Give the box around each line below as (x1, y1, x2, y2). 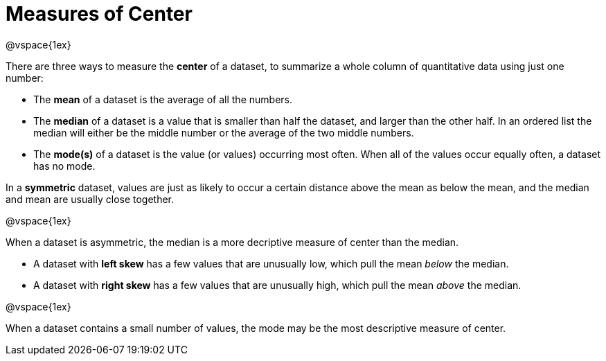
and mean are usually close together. (6, 193, 175, 205)
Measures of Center (6, 2, 193, 26)
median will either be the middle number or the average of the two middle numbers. (33, 126, 414, 139)
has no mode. (33, 159, 96, 172)
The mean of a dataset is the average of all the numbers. (33, 93, 292, 105)
